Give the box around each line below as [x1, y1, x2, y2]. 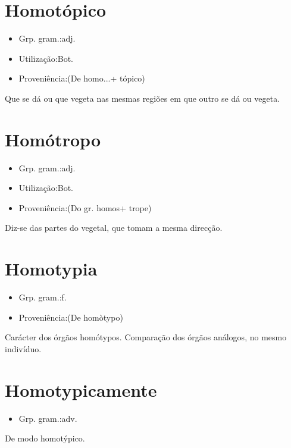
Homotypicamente [5, 377, 157, 402]
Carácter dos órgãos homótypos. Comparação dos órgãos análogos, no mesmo [5, 331, 287, 343]
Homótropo [5, 127, 101, 151]
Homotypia [5, 256, 98, 281]
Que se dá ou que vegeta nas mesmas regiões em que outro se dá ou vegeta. [5, 92, 280, 104]
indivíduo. [5, 342, 42, 355]
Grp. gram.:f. [18, 291, 67, 303]
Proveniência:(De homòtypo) [18, 311, 123, 323]
